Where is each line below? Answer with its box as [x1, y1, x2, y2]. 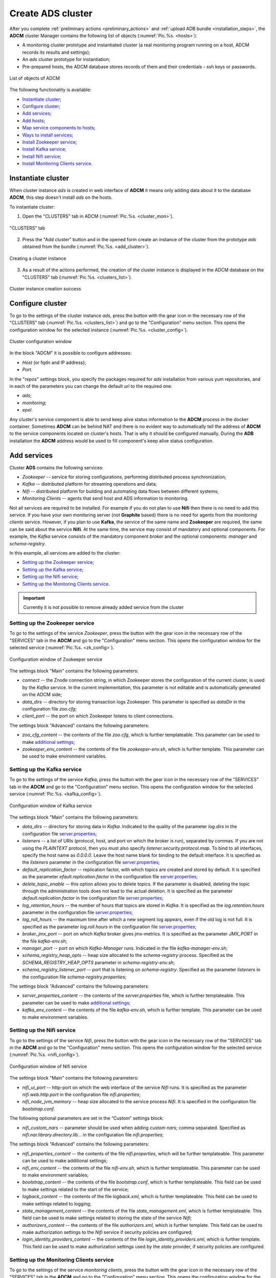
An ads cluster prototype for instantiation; [22, 56, 110, 62]
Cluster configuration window [9, 338, 72, 345]
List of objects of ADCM [9, 75, 60, 81]
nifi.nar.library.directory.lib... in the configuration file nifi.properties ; [22, 1132, 164, 1137]
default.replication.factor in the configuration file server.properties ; [22, 895, 164, 901]
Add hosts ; [22, 118, 45, 124]
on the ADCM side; [22, 692, 62, 698]
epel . [22, 407, 33, 413]
